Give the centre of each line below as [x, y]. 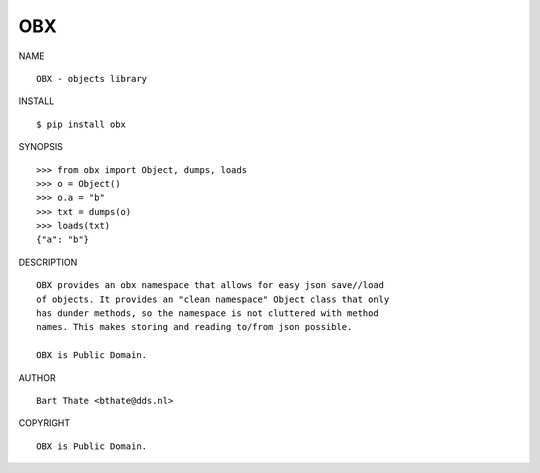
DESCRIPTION [48, 262]
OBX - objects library [92, 78]
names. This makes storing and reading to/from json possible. [194, 327]
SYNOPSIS [41, 147]
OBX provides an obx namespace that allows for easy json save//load [210, 285]
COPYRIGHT [44, 423]
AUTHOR [37, 377]
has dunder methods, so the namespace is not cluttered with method [207, 313]
